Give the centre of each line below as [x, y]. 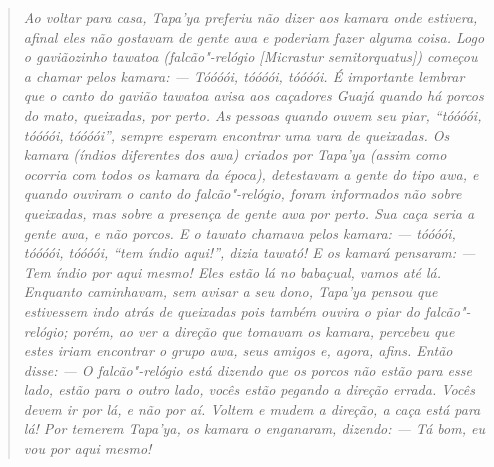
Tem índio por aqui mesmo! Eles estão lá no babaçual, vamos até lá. [232, 271]
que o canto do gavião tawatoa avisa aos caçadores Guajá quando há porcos [253, 95]
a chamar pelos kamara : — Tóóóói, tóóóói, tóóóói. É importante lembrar [244, 75]
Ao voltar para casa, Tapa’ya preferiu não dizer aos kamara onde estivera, [250, 17]
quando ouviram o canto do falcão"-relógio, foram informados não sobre [242, 193]
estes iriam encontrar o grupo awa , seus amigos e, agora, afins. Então [238, 350]
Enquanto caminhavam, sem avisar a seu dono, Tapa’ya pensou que [230, 291]
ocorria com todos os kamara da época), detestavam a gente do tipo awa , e [251, 173]
